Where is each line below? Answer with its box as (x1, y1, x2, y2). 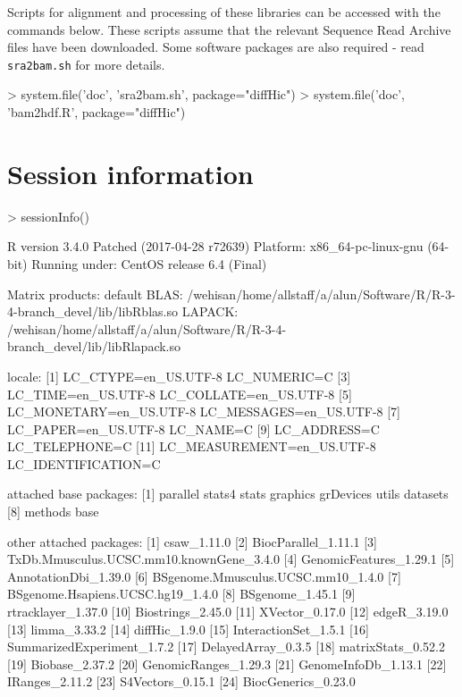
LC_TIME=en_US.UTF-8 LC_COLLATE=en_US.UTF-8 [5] (7, 384, 352, 403)
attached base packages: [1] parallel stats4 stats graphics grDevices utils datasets (7, 484, 449, 503)
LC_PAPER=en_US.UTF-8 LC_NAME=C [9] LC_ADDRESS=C (7, 419, 380, 438)
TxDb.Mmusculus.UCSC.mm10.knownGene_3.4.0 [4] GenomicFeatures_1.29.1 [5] (7, 550, 455, 568)
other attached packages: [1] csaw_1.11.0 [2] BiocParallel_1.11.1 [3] (7, 532, 377, 550)
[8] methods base (7, 502, 99, 521)
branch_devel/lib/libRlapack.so (7, 337, 181, 356)
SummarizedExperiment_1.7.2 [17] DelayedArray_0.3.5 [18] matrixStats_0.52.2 (7, 637, 445, 656)
